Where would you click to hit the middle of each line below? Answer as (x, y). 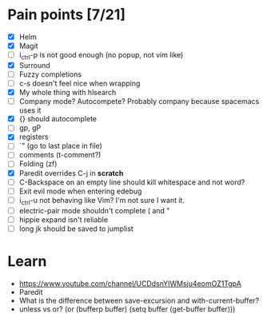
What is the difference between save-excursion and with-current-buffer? (139, 300)
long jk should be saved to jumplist (76, 229)
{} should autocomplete (58, 119)
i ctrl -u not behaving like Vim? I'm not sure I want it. (102, 201)
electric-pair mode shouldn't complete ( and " (94, 210)
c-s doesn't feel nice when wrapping (80, 83)
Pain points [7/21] (66, 15)
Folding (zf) (38, 164)
